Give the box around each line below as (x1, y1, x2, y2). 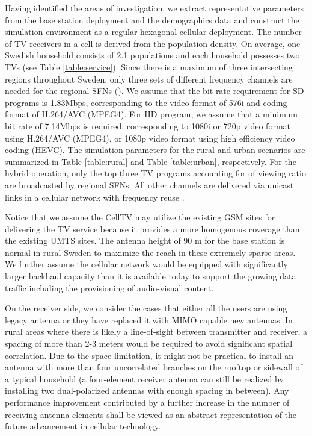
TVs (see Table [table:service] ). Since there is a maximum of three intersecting (5, 60, 293, 73)
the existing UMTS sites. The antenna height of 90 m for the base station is (5, 234, 285, 247)
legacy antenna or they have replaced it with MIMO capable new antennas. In (5, 313, 293, 326)
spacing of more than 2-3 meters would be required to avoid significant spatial (5, 337, 293, 350)
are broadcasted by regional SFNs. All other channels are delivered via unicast (5, 178, 294, 191)
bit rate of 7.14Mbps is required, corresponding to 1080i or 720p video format (5, 119, 290, 132)
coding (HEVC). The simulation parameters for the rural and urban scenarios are (5, 143, 305, 156)
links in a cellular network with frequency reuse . (5, 190, 185, 203)
